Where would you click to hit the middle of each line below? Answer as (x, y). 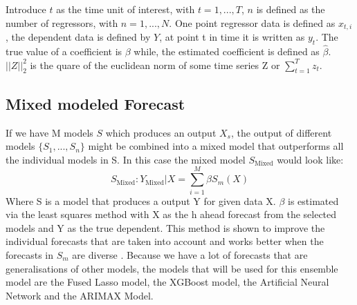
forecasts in (30, 254)
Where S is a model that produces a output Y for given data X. (141, 200)
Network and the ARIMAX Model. (80, 295)
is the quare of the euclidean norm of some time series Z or (155, 65)
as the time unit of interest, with (126, 9)
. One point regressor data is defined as (252, 22)
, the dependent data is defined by (78, 37)
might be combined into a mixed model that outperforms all (216, 146)
